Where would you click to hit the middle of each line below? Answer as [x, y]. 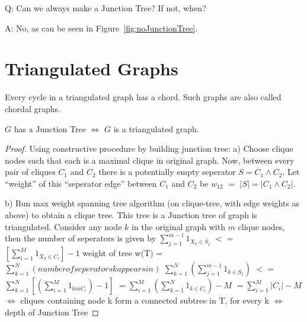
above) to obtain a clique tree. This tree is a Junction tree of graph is [131, 215]
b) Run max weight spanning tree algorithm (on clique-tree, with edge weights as [152, 203]
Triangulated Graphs [92, 68]
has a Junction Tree [50, 128]
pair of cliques [30, 172]
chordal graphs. [33, 108]
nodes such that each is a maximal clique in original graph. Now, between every [150, 160]
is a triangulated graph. [156, 128]
